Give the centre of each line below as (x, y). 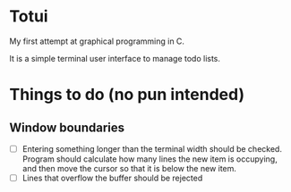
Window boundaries (67, 127)
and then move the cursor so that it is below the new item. (129, 168)
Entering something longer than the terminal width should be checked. (152, 148)
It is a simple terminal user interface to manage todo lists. (115, 58)
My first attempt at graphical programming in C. (97, 41)
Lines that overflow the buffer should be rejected (112, 178)
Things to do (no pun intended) (127, 95)
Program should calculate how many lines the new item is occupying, (150, 159)
